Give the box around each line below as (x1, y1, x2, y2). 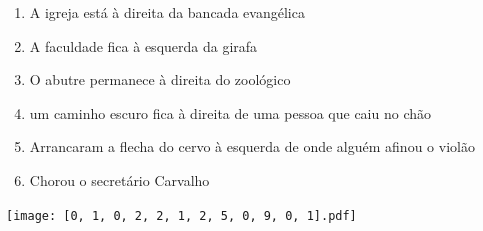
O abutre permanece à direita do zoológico (29, 69, 291, 90)
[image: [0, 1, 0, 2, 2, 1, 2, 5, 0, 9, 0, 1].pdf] (6, 208, 357, 223)
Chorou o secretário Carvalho (29, 169, 210, 190)
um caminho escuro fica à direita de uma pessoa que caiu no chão (29, 102, 432, 123)
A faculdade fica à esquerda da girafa (29, 35, 258, 56)
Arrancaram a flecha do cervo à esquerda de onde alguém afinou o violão (29, 136, 475, 157)
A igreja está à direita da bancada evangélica (29, 2, 305, 22)
